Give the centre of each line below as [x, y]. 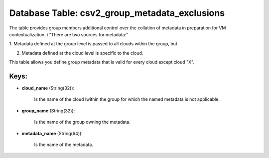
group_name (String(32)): [48, 111]
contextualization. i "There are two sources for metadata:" [69, 34]
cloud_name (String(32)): [48, 88]
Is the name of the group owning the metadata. [82, 122]
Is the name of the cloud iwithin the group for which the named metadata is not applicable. [127, 99]
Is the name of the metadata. [64, 145]
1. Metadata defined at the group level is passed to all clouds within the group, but [93, 44]
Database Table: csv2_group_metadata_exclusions [117, 13]
